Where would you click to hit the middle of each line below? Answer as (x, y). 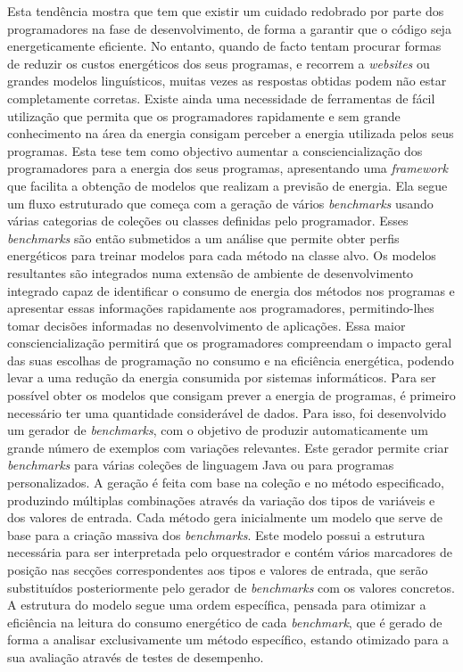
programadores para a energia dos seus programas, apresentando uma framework (227, 168)
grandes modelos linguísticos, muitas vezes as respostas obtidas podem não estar (227, 81)
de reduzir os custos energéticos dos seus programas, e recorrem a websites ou (219, 63)
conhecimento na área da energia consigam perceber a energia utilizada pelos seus (231, 133)
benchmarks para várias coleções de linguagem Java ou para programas (201, 465)
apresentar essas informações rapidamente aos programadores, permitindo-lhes (221, 308)
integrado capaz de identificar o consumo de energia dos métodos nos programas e (231, 290)
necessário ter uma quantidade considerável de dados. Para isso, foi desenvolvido (227, 412)
